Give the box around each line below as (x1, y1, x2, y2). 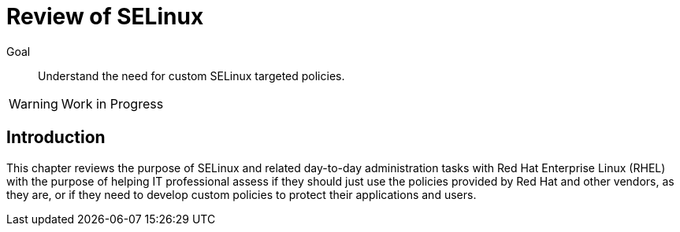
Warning (9, 95, 58, 112)
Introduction (6, 127, 106, 148)
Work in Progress (61, 95, 164, 112)
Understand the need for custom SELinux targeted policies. (38, 68, 345, 83)
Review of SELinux (6, 3, 204, 30)
